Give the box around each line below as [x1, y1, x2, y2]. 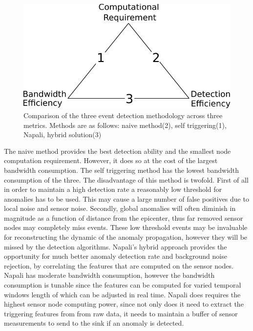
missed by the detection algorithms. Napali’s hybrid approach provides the [4, 241, 227, 251]
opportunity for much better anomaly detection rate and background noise [4, 251, 227, 261]
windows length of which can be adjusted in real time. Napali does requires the [4, 289, 241, 299]
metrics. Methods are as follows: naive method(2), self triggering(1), [23, 120, 227, 130]
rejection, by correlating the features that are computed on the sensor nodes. [4, 260, 233, 270]
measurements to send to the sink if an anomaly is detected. [4, 318, 184, 328]
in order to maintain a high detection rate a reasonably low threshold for [4, 184, 222, 194]
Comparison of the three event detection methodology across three [23, 110, 223, 120]
